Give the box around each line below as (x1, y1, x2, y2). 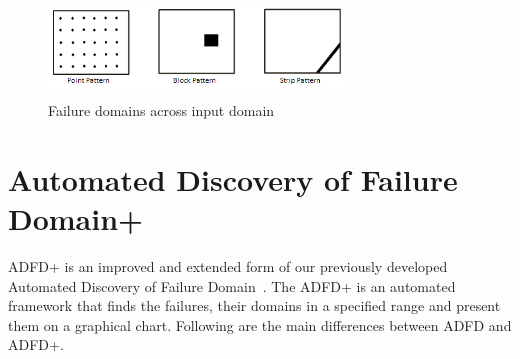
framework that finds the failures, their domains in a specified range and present (8, 295, 501, 316)
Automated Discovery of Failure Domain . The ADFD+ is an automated (8, 275, 456, 296)
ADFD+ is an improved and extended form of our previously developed (8, 255, 448, 276)
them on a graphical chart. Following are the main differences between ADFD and (8, 314, 512, 335)
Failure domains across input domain (48, 100, 275, 121)
